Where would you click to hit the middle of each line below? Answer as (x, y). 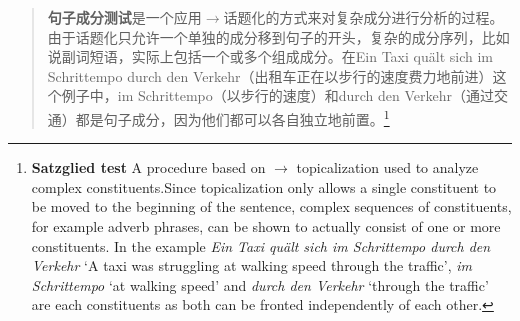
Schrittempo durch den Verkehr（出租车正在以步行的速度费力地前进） (270, 75)
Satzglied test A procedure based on (148, 167)
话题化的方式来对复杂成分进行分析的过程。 (363, 17)
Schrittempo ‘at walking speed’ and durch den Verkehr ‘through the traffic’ (260, 284)
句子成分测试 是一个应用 (124, 17)
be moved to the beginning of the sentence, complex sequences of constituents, (271, 206)
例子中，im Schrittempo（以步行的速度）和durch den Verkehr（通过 (278, 95)
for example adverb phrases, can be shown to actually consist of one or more (266, 226)
